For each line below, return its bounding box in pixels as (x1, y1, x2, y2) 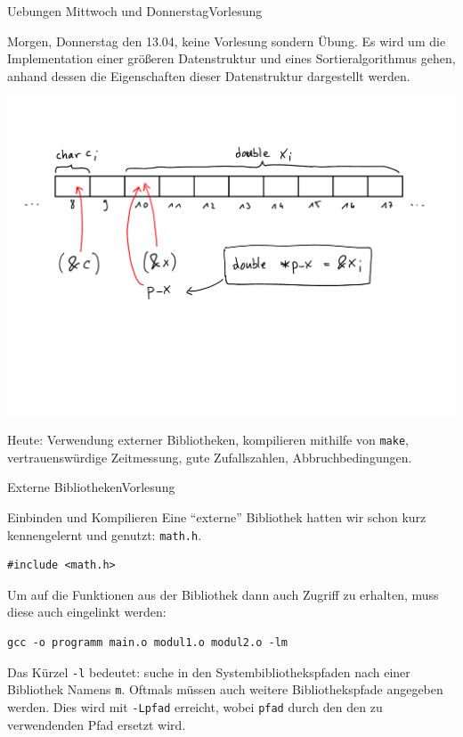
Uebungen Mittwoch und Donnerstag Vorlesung (7, 2, 263, 20)
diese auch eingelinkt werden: (7, 602, 167, 621)
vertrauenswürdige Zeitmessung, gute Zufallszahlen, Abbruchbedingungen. (7, 447, 412, 466)
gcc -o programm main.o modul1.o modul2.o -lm (7, 636, 288, 650)
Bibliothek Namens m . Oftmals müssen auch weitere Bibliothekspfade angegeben (7, 680, 443, 699)
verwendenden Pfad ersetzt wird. (7, 715, 186, 733)
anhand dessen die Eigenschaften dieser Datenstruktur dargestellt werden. (7, 66, 410, 85)
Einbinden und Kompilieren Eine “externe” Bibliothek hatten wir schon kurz (7, 508, 426, 526)
